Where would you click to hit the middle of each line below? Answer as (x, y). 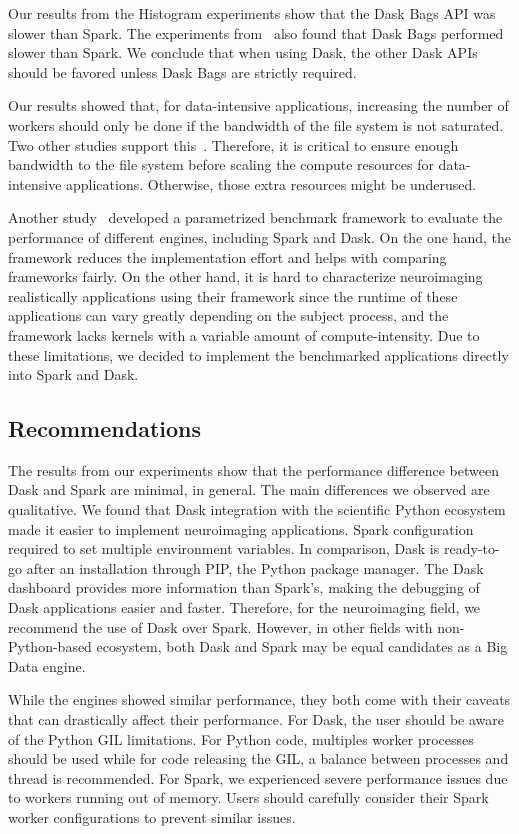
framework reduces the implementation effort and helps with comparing (227, 256)
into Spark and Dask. (73, 374)
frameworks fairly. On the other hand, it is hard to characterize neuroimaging (245, 276)
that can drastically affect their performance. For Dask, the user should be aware (256, 719)
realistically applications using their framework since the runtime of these (233, 295)
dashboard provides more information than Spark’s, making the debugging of (244, 587)
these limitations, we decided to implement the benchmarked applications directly (258, 354)
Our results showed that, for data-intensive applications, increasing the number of (258, 105)
